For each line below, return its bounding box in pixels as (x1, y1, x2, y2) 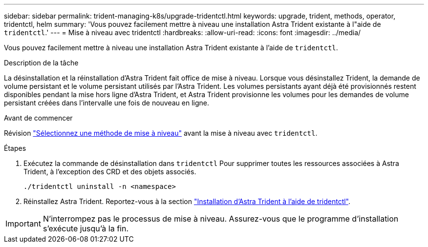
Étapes (4, 144, 26, 152)
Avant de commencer (4, 114, 73, 122)
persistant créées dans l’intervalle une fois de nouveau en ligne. (4, 99, 210, 107)
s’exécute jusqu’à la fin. (43, 224, 128, 233)
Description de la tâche (4, 59, 79, 67)
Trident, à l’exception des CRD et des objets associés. (23, 167, 196, 176)
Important (5, 219, 41, 228)
